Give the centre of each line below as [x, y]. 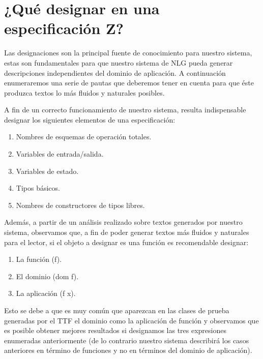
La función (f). [39, 259]
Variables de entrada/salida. [60, 154]
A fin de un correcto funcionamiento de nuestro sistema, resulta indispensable [125, 110]
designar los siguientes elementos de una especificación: [90, 119]
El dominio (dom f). [47, 276]
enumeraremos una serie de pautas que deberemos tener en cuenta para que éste [129, 83]
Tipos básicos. [38, 188]
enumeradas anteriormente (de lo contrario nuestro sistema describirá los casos [127, 340]
